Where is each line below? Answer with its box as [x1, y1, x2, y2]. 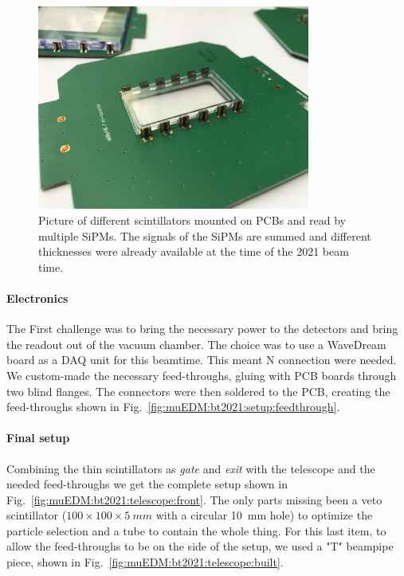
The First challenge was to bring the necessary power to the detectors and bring [6, 320, 398, 337]
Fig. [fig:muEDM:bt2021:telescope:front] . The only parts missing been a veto [6, 491, 382, 507]
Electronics [6, 289, 69, 306]
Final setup [6, 429, 70, 446]
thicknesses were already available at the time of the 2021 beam [38, 243, 349, 260]
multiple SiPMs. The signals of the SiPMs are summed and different [38, 227, 371, 244]
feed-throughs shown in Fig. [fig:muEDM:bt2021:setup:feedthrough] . [6, 398, 340, 415]
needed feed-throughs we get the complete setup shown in [6, 476, 288, 492]
